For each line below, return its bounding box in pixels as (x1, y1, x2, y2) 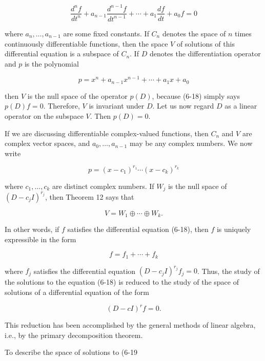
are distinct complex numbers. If (52, 180, 154, 191)
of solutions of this (176, 38, 235, 49)
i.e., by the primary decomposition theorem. (5, 329, 143, 340)
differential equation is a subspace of (5, 48, 119, 59)
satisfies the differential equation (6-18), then (67, 224, 209, 235)
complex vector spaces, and (5, 138, 90, 148)
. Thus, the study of (197, 265, 260, 276)
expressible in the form (5, 233, 76, 244)
